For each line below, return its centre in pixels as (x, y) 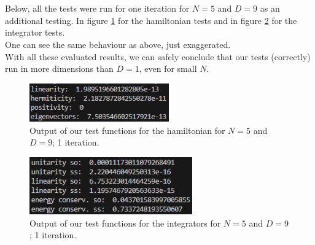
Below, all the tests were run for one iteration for (97, 8)
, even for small (168, 68)
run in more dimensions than (59, 68)
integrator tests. (35, 32)
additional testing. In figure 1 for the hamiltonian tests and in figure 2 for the (151, 20)
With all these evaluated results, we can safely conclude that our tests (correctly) (158, 56)
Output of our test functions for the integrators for (125, 223)
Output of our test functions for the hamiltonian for (127, 130)
